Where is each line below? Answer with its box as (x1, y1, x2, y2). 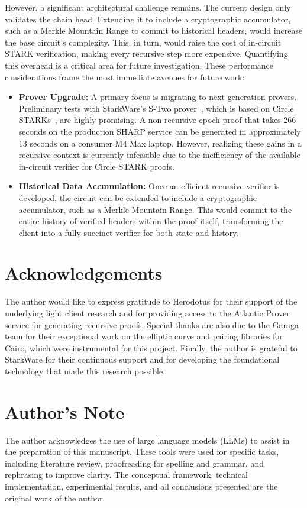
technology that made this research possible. (5, 364, 166, 377)
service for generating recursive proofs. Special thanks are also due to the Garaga (5, 318, 299, 331)
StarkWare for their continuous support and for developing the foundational (5, 353, 280, 365)
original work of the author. (5, 491, 105, 504)
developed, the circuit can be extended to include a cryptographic (18, 191, 257, 203)
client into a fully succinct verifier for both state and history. (18, 226, 239, 238)
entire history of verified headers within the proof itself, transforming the (18, 215, 283, 227)
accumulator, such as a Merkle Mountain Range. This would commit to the (18, 203, 292, 215)
